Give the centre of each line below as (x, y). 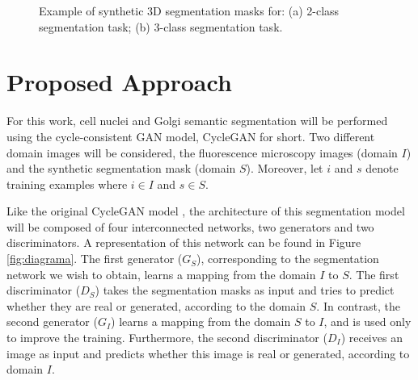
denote (382, 168)
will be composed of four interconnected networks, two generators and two (190, 226)
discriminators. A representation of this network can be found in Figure (184, 242)
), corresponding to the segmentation (288, 259)
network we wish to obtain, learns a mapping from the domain (161, 274)
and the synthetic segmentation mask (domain (121, 168)
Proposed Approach (119, 82)
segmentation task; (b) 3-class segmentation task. (161, 26)
